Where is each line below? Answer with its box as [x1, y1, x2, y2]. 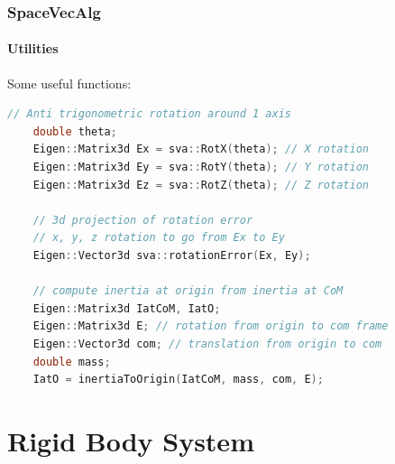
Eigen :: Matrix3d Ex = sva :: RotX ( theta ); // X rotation [32, 143, 369, 156]
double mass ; [32, 355, 111, 368]
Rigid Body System [7, 422, 254, 459]
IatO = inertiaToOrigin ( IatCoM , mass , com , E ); [32, 373, 324, 386]
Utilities [7, 39, 59, 58]
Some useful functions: [7, 73, 132, 92]
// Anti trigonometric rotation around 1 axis [7, 107, 291, 121]
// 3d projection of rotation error [32, 213, 253, 227]
